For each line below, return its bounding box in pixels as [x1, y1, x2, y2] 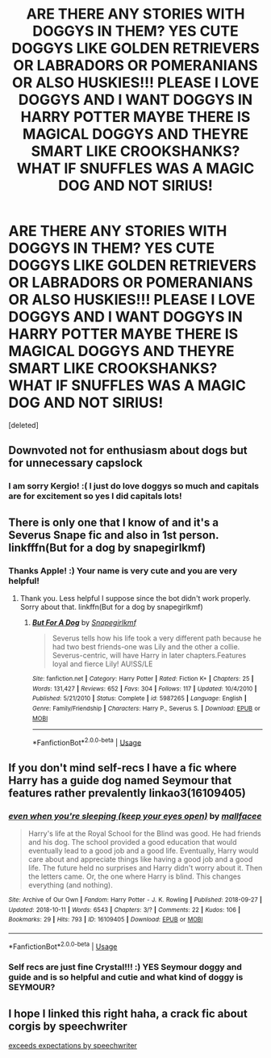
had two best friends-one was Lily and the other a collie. [52, 641, 240, 651]
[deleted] [8, 420, 39, 430]
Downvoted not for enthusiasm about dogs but [8, 443, 248, 457]
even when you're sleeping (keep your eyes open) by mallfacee [8, 810, 262, 821]
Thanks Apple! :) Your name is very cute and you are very [8, 565, 238, 576]
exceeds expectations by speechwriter [8, 1041, 137, 1051]
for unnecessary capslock [8, 456, 143, 470]
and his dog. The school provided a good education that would [27, 837, 237, 846]
